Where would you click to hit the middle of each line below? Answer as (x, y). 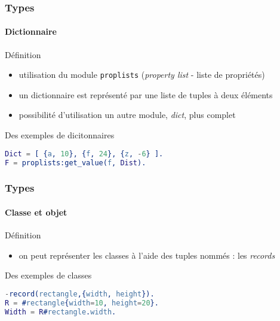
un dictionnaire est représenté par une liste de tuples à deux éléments (146, 94)
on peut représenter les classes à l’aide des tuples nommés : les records (147, 255)
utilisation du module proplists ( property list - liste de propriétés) (142, 75)
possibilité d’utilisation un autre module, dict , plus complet (127, 115)
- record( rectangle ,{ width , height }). (80, 294)
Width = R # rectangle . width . (61, 312)
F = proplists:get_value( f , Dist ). (76, 163)
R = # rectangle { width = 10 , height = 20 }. (82, 303)
